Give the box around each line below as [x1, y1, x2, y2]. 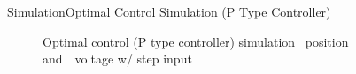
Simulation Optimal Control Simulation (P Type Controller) [7, 3, 331, 20]
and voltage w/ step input [43, 49, 192, 68]
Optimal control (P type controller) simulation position [43, 32, 349, 50]
